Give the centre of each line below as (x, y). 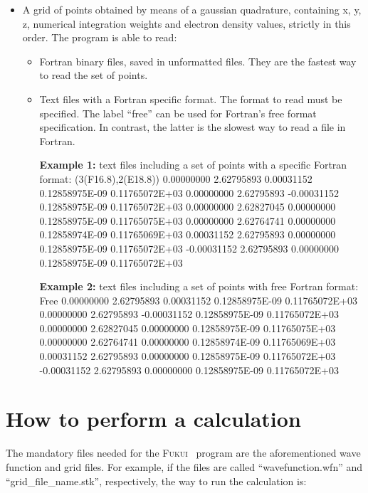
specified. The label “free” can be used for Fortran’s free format (178, 113)
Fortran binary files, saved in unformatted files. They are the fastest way (198, 61)
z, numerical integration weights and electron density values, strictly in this (186, 23)
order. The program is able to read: (100, 37)
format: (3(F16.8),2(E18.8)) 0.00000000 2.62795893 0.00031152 (176, 178)
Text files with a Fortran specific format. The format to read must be (191, 99)
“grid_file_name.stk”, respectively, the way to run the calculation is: (156, 481)
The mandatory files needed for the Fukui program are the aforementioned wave (183, 453)
